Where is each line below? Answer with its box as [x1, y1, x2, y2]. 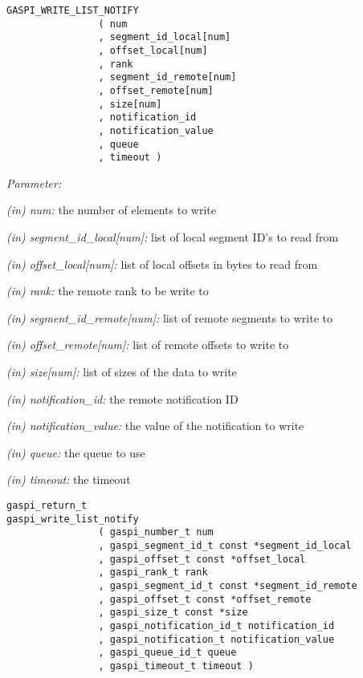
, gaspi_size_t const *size [98, 607, 248, 619]
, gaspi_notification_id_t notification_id [98, 619, 335, 631]
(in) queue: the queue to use [6, 444, 145, 461]
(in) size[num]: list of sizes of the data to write [6, 363, 237, 380]
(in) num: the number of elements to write [6, 201, 216, 218]
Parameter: [6, 174, 62, 191]
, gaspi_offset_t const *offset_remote [98, 593, 312, 605]
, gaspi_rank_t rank [98, 566, 208, 579]
